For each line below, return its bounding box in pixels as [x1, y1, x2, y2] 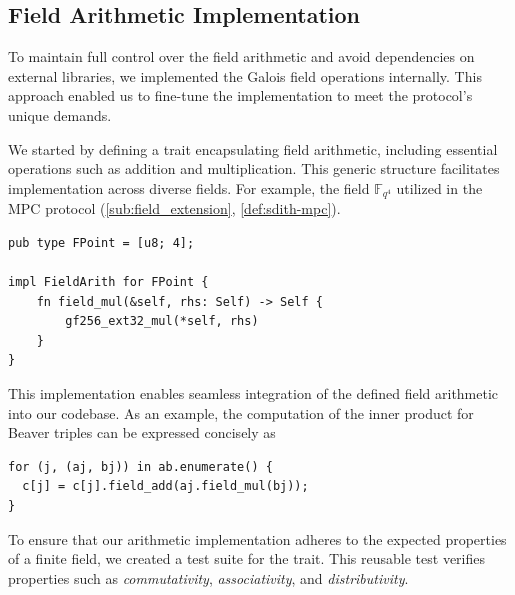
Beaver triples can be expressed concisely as [8, 422, 276, 443]
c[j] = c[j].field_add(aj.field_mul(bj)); [22, 479, 309, 494]
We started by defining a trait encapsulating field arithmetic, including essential [8, 138, 498, 159]
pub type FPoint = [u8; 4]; [8, 235, 195, 250]
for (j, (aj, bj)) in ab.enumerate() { [8, 459, 273, 474]
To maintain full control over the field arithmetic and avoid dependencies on [8, 46, 475, 67]
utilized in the [396, 177, 483, 198]
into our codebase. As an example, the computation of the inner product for [8, 402, 474, 423]
